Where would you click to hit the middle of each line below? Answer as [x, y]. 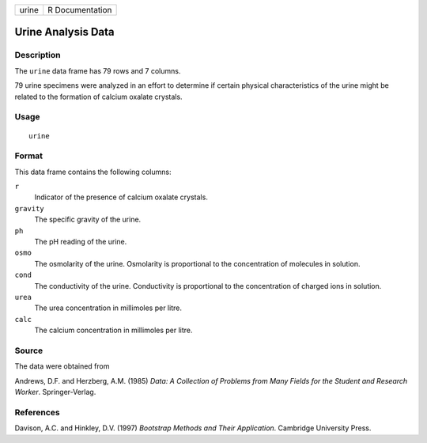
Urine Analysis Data [64, 32]
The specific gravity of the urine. [88, 220]
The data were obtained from [62, 366]
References [37, 412]
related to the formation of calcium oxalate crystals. [98, 97]
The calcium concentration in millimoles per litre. [113, 330]
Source [29, 350]
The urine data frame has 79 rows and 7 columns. [98, 70]
